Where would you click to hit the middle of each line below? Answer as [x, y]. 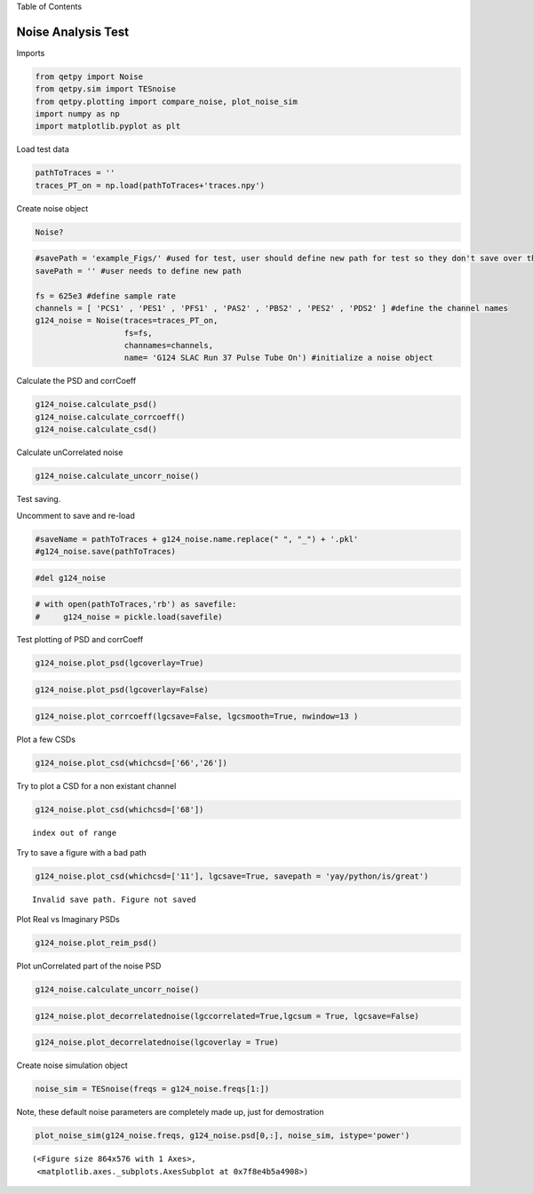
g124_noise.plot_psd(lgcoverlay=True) [119, 663]
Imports [31, 52]
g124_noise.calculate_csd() [96, 430]
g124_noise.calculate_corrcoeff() [110, 417]
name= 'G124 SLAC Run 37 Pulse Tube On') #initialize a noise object [279, 358]
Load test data [43, 149]
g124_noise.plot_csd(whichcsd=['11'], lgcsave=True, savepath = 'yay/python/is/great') [232, 876]
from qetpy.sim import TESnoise [106, 89]
